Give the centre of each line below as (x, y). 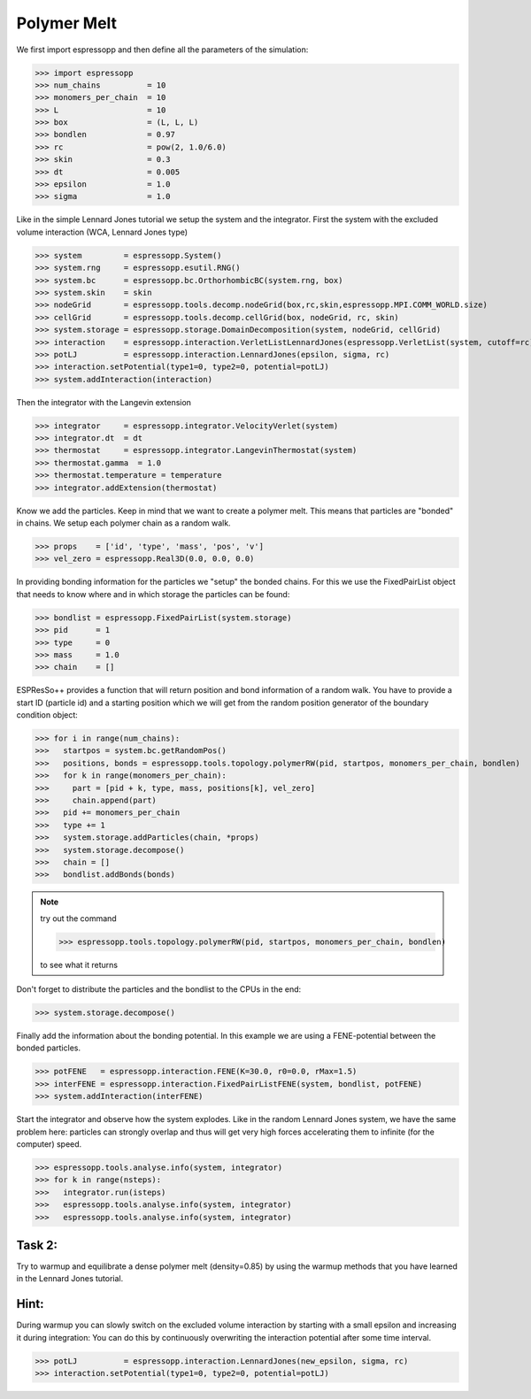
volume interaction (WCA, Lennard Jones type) (102, 232)
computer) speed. (49, 1144)
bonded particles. (49, 1048)
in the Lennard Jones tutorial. (70, 1279)
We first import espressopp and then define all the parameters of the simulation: (162, 50)
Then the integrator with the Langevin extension (104, 402)
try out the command (78, 918)
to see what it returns (79, 965)
